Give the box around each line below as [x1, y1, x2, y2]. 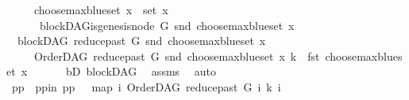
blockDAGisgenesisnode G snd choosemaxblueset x [39, 17, 295, 33]
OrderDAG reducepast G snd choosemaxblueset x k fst [33, 47, 320, 64]
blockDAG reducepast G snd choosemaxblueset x [17, 32, 266, 49]
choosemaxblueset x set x [33, 2, 168, 17]
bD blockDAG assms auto [66, 63, 216, 80]
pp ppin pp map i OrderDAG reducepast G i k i [11, 78, 281, 94]
